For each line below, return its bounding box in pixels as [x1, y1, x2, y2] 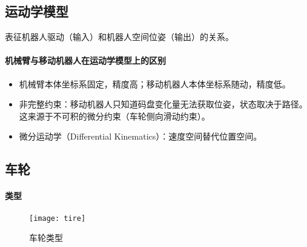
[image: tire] [29, 214, 86, 223]
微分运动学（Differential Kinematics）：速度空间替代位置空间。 [19, 130, 262, 143]
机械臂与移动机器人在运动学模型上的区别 [5, 54, 166, 67]
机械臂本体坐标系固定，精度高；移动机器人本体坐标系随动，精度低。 [19, 77, 291, 90]
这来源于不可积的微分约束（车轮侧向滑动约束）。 [19, 109, 210, 122]
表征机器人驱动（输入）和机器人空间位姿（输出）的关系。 [5, 30, 234, 43]
